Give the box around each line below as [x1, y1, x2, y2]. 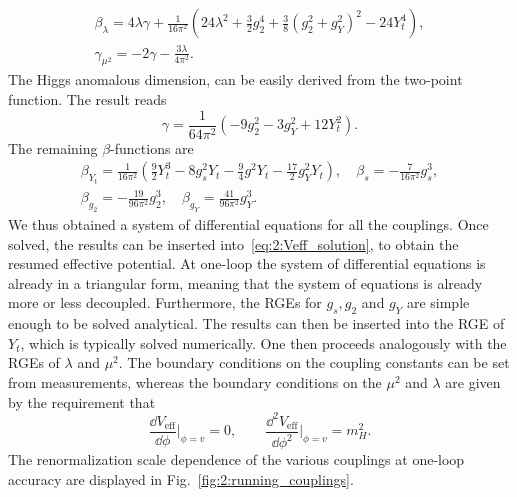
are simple [406, 292, 470, 313]
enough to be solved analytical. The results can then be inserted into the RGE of [8, 313, 505, 334]
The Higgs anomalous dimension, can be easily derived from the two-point [8, 69, 463, 90]
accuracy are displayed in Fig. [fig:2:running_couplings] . [8, 468, 354, 489]
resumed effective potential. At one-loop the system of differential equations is [8, 253, 486, 274]
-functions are [110, 137, 194, 158]
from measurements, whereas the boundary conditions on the [8, 371, 382, 392]
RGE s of [8, 352, 60, 373]
